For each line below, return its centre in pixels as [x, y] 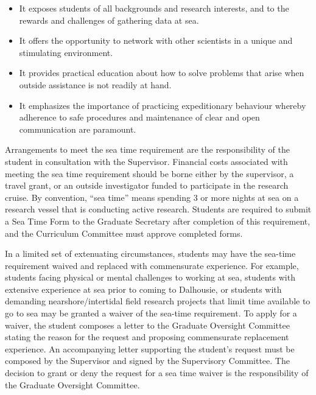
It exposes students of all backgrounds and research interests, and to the [154, 8]
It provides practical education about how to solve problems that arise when [162, 73]
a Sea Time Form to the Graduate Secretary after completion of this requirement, [158, 221]
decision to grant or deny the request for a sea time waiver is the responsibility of [157, 373]
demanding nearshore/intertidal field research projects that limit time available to [158, 301]
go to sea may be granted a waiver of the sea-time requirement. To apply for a [151, 313]
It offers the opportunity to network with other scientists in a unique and [156, 40]
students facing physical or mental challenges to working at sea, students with [150, 277]
